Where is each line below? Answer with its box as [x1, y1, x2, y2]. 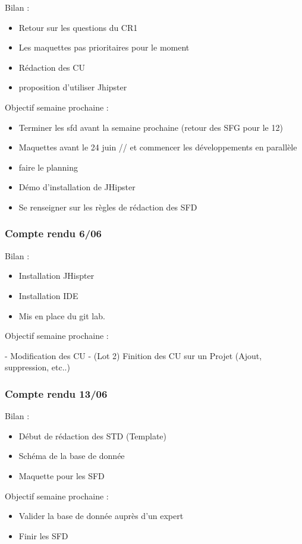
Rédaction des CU [18, 61, 85, 73]
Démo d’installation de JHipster [18, 181, 136, 193]
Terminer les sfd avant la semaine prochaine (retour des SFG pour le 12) [18, 121, 283, 133]
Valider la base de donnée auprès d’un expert [18, 510, 184, 522]
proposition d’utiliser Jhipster [18, 81, 127, 93]
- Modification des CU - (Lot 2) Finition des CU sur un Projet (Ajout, [5, 349, 262, 361]
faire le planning [18, 161, 78, 173]
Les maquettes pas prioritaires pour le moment [18, 41, 190, 54]
